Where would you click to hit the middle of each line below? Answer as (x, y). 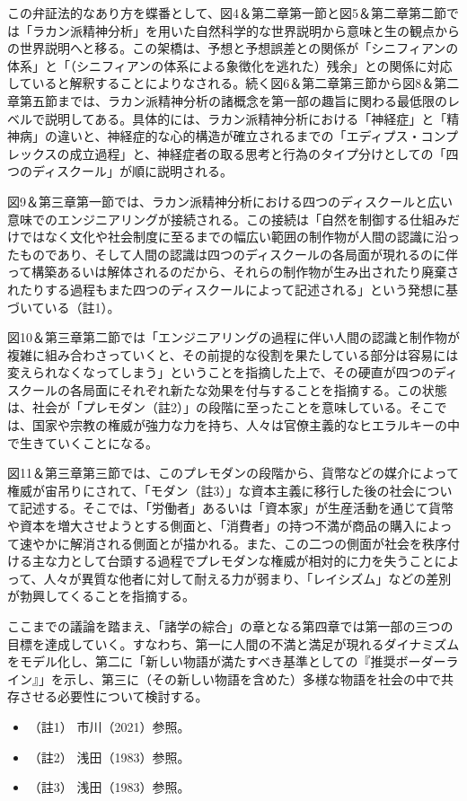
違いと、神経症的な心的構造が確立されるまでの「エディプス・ (239, 136)
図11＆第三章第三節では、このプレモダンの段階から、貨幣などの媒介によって (233, 473)
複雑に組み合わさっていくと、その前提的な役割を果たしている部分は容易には (233, 354)
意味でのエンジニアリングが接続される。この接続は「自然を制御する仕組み (227, 219)
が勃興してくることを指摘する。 (101, 596)
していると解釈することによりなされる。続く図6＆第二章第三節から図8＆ (221, 83)
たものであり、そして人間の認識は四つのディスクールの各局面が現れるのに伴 (233, 254)
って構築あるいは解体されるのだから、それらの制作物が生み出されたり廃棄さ (233, 272)
